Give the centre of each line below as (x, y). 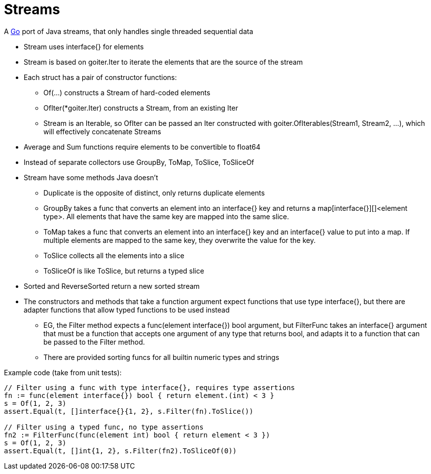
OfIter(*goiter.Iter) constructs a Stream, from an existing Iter (141, 108)
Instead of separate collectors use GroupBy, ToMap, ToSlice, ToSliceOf (139, 162)
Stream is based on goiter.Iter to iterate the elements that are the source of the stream (163, 62)
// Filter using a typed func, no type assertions (104, 427)
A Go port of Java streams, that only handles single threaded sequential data (129, 31)
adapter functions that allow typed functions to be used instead (127, 310)
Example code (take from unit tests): (63, 372)
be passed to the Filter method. (94, 342)
